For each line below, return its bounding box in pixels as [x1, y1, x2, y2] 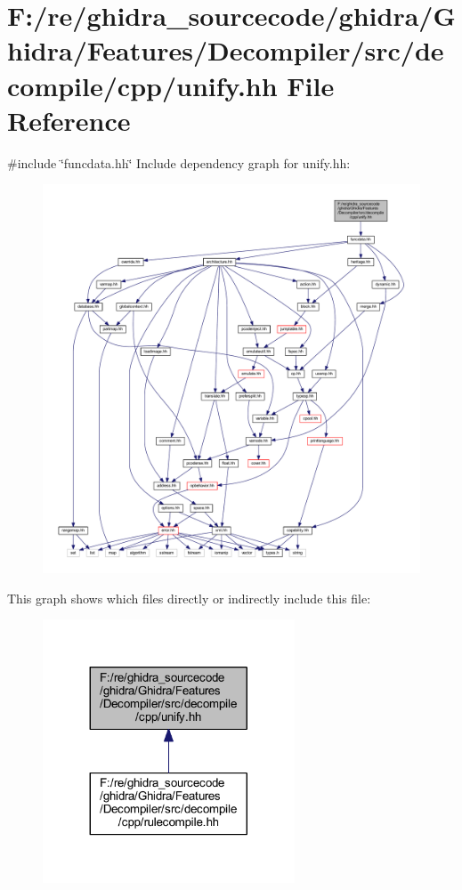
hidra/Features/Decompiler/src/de [7, 32, 444, 69]
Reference [7, 101, 131, 138]
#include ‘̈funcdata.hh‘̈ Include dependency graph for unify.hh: [7, 153, 351, 172]
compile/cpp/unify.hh [7, 67, 278, 103]
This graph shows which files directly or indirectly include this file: [7, 588, 371, 607]
